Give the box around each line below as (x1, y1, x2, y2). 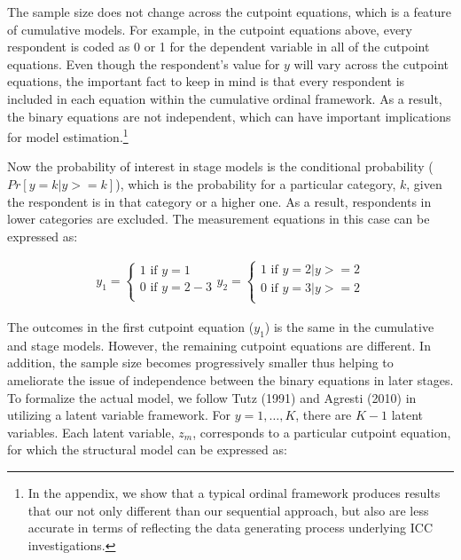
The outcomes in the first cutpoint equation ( (7, 318, 254, 335)
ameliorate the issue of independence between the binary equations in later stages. (7, 370, 454, 389)
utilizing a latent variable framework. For (7, 406, 230, 424)
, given (406, 175, 442, 193)
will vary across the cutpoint (293, 54, 449, 73)
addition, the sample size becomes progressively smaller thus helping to (7, 353, 394, 372)
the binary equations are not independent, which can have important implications (7, 106, 451, 125)
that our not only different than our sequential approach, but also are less (27, 501, 429, 519)
